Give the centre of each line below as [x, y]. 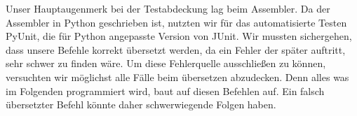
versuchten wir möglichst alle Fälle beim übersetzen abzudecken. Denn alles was [177, 77]
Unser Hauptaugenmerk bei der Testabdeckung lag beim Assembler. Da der [168, 8]
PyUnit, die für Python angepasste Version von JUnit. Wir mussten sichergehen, [179, 36]
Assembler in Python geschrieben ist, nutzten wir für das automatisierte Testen [176, 22]
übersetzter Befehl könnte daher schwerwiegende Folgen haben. [141, 104]
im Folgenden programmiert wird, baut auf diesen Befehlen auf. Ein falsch [165, 90]
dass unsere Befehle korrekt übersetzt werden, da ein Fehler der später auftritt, [176, 49]
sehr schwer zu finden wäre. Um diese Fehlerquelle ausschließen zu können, [166, 63]
